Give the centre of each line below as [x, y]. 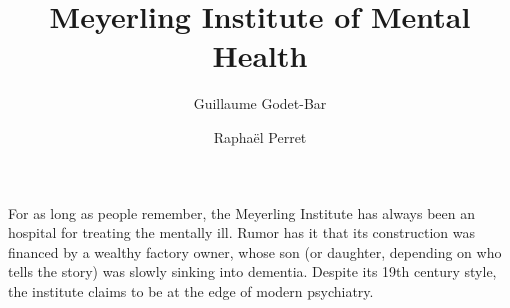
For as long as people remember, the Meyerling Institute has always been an [241, 212]
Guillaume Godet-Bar [260, 103]
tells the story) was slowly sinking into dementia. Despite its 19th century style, [252, 271]
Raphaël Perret [260, 136]
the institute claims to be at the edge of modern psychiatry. [191, 290]
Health [260, 55]
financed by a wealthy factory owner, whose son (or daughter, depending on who [255, 251]
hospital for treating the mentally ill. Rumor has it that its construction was [242, 232]
